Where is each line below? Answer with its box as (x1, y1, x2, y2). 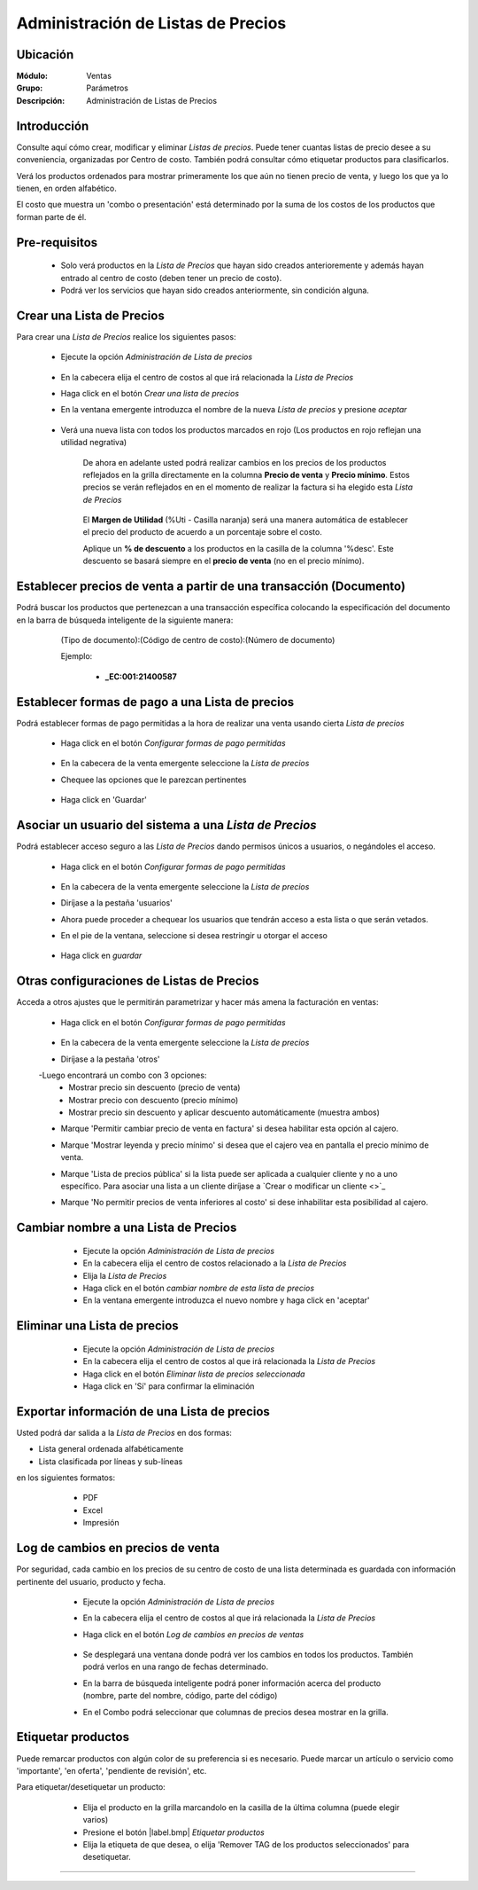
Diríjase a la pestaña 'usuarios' (60, 898, 173, 908)
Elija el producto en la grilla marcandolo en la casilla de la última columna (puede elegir (82, 1801, 400, 1813)
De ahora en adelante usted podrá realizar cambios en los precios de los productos (82, 457, 387, 467)
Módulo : (16, 71, 49, 82)
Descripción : (16, 95, 66, 106)
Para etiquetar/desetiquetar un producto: (16, 1782, 166, 1792)
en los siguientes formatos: (16, 1472, 115, 1483)
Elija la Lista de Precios (82, 1270, 167, 1281)
